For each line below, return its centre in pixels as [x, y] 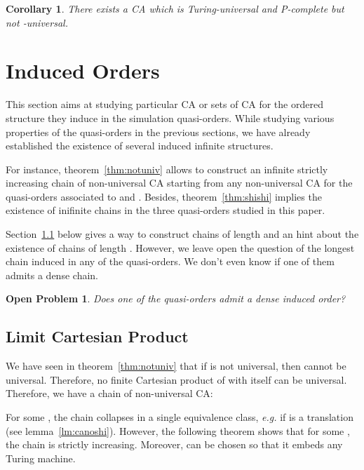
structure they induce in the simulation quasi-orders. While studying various [170, 117]
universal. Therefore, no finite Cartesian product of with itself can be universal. [176, 379]
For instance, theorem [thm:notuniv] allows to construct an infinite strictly [167, 169]
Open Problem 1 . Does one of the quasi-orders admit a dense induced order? [176, 298]
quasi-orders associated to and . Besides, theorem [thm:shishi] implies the [164, 196]
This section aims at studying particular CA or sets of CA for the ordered [164, 104]
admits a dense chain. [52, 275]
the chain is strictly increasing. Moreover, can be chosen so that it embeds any [174, 444]
